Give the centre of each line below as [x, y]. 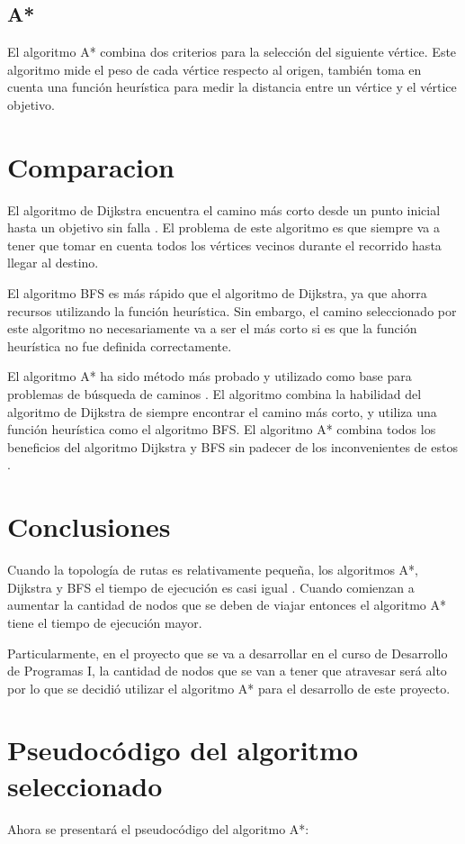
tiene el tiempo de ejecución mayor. [105, 622]
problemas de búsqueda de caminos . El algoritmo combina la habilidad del [215, 394]
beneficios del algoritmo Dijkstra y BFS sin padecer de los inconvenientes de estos [232, 446]
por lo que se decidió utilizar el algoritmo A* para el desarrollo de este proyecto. [229, 688]
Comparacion [91, 166]
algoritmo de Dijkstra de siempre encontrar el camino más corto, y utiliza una [222, 411]
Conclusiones [89, 526]
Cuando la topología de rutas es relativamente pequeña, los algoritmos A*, [213, 570]
